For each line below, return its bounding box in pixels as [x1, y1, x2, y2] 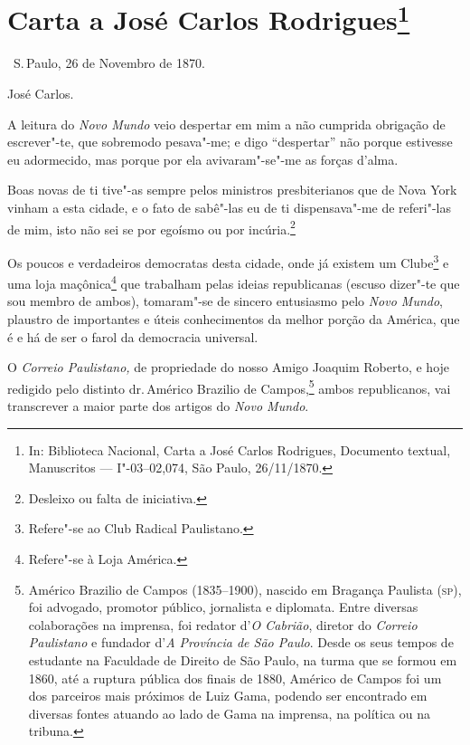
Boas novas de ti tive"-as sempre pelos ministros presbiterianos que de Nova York [7, 180, 457, 199]
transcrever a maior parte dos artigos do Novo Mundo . [7, 396, 309, 415]
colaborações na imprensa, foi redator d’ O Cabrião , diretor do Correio [28, 615, 418, 634]
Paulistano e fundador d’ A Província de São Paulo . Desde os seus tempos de [28, 633, 454, 652]
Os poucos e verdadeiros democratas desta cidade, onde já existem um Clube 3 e [7, 250, 449, 272]
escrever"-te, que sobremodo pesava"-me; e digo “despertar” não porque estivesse [7, 132, 453, 151]
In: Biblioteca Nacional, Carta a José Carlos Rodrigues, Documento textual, [28, 440, 451, 459]
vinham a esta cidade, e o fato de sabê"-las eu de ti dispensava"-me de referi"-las [7, 198, 452, 217]
